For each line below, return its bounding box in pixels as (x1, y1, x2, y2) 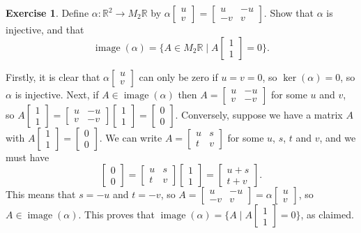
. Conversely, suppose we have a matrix (175, 107, 343, 121)
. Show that (263, 6, 314, 20)
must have (6, 149, 49, 164)
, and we (319, 130, 356, 144)
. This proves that (78, 207, 155, 222)
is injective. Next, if (15, 87, 99, 101)
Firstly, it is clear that (6, 69, 100, 84)
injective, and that (6, 22, 84, 36)
